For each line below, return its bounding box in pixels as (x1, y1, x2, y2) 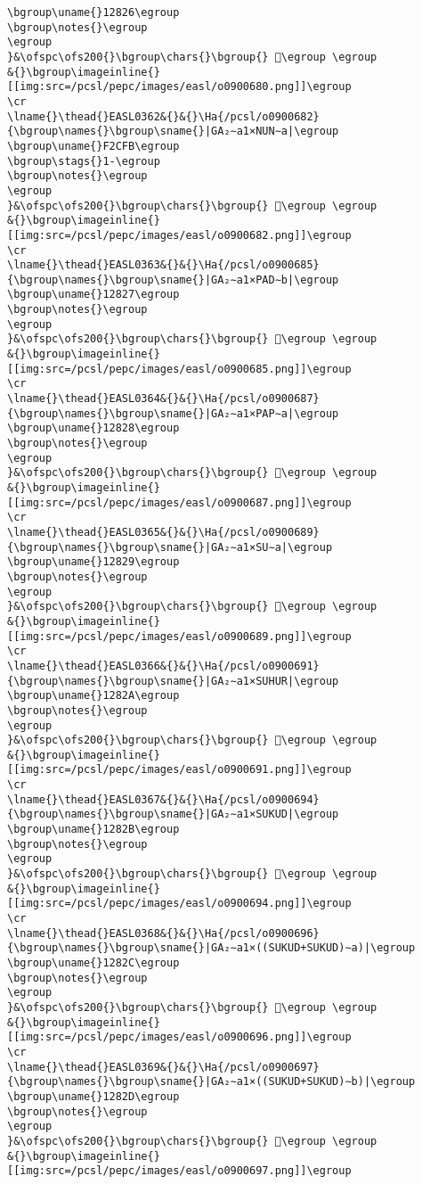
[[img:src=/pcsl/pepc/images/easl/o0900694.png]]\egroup (7, 897, 352, 910)
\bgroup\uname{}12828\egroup (7, 422, 180, 435)
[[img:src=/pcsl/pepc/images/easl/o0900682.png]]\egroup (7, 228, 352, 242)
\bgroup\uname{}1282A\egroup (7, 689, 180, 703)
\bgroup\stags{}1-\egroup (7, 154, 160, 168)
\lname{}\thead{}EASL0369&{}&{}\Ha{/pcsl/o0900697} (7, 1060, 320, 1073)
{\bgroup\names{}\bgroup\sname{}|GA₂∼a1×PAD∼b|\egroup (7, 273, 339, 286)
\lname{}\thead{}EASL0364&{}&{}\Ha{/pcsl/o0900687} (7, 392, 320, 406)
